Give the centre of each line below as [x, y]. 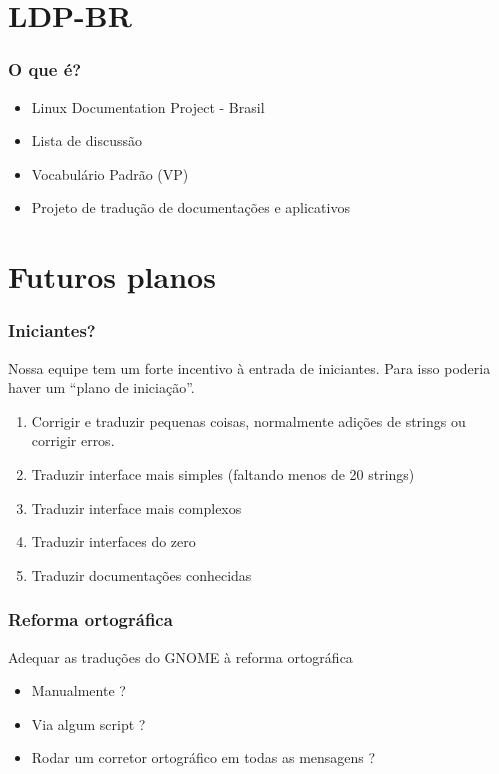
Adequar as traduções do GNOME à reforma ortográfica [180, 656]
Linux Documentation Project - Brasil [148, 106]
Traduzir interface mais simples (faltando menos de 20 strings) [223, 473]
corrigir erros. [73, 440]
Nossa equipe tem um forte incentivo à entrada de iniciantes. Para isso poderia [249, 367]
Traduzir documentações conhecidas [141, 574]
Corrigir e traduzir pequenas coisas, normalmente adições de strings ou [248, 420]
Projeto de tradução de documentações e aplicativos [190, 207]
